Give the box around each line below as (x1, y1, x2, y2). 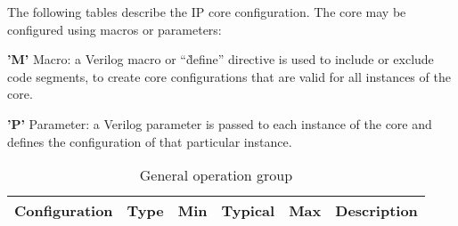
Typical (221, 200, 275, 222)
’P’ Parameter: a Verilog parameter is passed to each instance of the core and (7, 114, 432, 133)
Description (335, 200, 418, 222)
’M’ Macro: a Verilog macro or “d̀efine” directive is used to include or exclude (7, 50, 434, 69)
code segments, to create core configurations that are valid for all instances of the (7, 67, 451, 85)
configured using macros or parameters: (7, 20, 222, 38)
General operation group (139, 165, 293, 186)
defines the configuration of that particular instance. (7, 132, 292, 150)
